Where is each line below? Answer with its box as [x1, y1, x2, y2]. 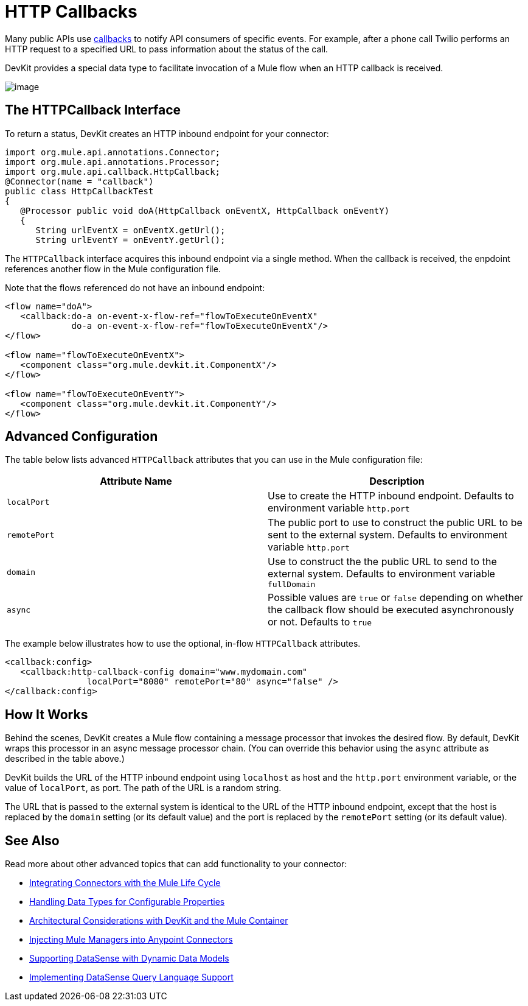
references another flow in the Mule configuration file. [5, 263, 221, 274]
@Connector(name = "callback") [5, 176, 154, 186]
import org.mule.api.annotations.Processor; [5, 157, 221, 167]
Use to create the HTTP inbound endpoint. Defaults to [268, 490, 514, 502]
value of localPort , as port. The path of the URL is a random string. [5, 783, 282, 793]
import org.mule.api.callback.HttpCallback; [5, 166, 221, 177]
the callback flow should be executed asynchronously [268, 603, 515, 616]
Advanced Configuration [5, 429, 158, 445]
